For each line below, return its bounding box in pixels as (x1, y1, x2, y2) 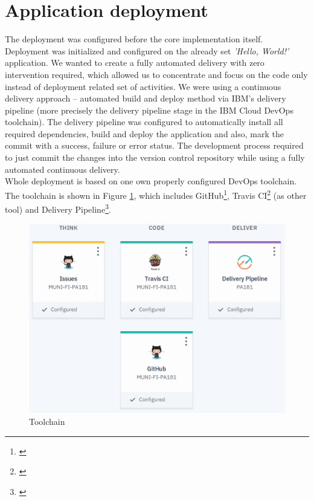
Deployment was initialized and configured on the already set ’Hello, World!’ (5, 44, 289, 57)
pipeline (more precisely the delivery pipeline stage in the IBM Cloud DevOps (5, 103, 293, 116)
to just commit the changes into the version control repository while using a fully (5, 151, 305, 164)
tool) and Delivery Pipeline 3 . (5, 201, 111, 215)
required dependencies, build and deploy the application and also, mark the (5, 127, 284, 140)
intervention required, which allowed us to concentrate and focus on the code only (5, 68, 308, 80)
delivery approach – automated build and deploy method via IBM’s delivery (5, 92, 286, 105)
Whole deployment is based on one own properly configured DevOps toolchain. (5, 175, 297, 187)
